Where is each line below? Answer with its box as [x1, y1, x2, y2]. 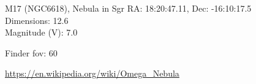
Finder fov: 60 [5, 46, 58, 59]
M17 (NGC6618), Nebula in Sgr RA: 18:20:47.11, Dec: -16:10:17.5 [5, 2, 252, 14]
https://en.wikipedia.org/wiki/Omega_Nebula [5, 67, 179, 80]
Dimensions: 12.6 [5, 13, 69, 26]
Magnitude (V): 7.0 [5, 26, 78, 39]
